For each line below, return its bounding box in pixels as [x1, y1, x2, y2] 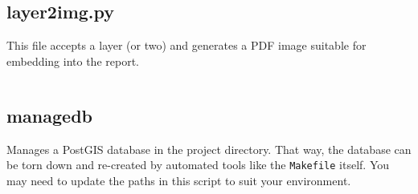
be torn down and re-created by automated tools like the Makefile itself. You [6, 156, 390, 173]
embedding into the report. [6, 52, 139, 69]
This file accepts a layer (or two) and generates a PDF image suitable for [6, 37, 367, 54]
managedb [6, 103, 92, 127]
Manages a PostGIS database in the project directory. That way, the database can [6, 140, 412, 157]
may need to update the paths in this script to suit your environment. [6, 172, 351, 188]
